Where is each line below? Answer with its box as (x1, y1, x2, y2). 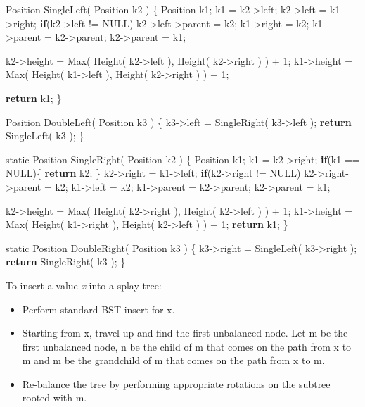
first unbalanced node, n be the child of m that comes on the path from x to (22, 339, 352, 353)
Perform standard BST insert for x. (22, 301, 175, 316)
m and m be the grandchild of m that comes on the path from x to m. (22, 353, 325, 368)
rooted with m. (22, 390, 87, 405)
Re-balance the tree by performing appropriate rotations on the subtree (22, 376, 331, 391)
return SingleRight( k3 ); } (6, 254, 126, 269)
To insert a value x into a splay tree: (6, 277, 162, 292)
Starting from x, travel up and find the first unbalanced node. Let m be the (22, 325, 348, 340)
